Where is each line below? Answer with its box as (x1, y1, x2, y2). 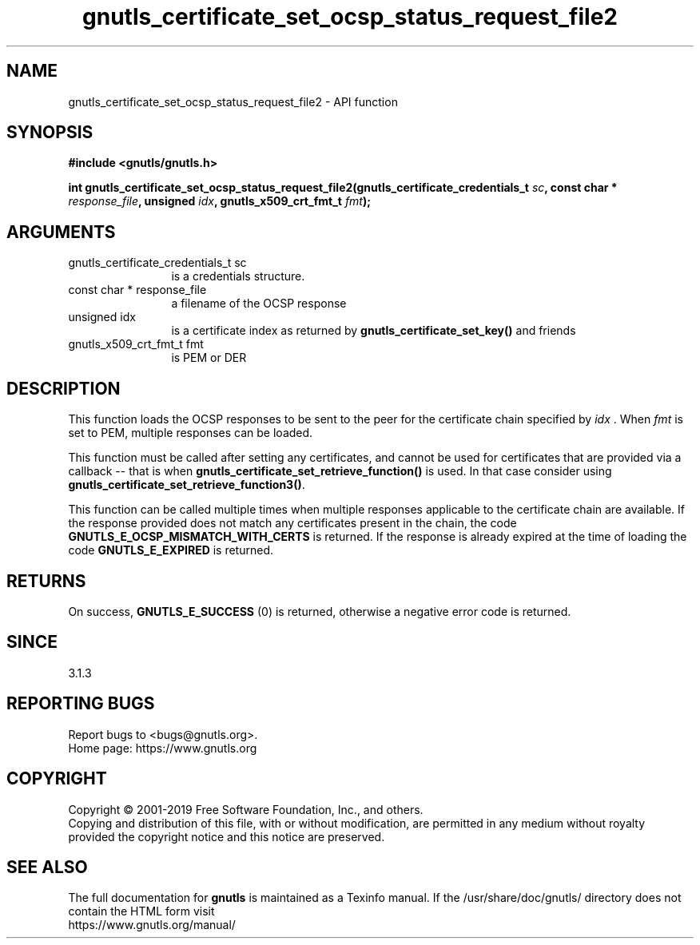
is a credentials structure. (171, 269, 305, 284)
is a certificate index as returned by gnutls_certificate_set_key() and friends (171, 324, 576, 338)
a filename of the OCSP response (171, 296, 347, 311)
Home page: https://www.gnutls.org (68, 741, 257, 755)
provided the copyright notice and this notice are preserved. (68, 829, 385, 844)
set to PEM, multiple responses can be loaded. (68, 426, 313, 440)
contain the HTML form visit (68, 904, 215, 919)
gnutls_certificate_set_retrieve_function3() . (68, 478, 305, 492)
